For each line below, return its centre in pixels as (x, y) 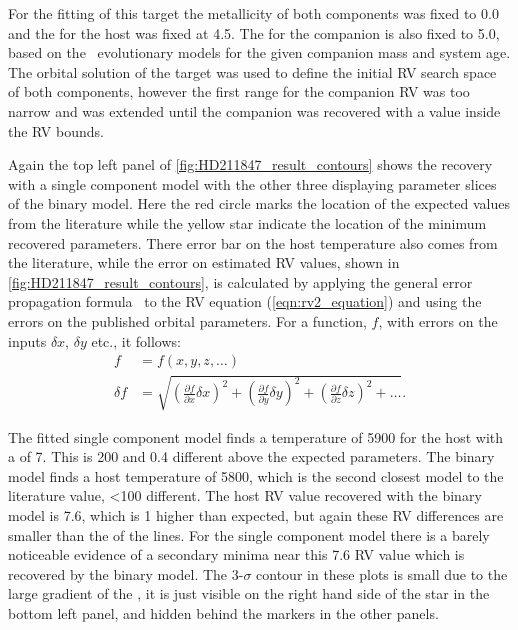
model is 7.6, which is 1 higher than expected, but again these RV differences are (256, 515)
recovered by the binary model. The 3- (126, 573)
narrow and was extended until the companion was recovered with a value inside (254, 110)
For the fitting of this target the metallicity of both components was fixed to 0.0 (253, 13)
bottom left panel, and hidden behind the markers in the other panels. (223, 613)
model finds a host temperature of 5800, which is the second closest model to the (256, 475)
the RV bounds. (56, 130)
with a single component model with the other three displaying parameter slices (252, 183)
